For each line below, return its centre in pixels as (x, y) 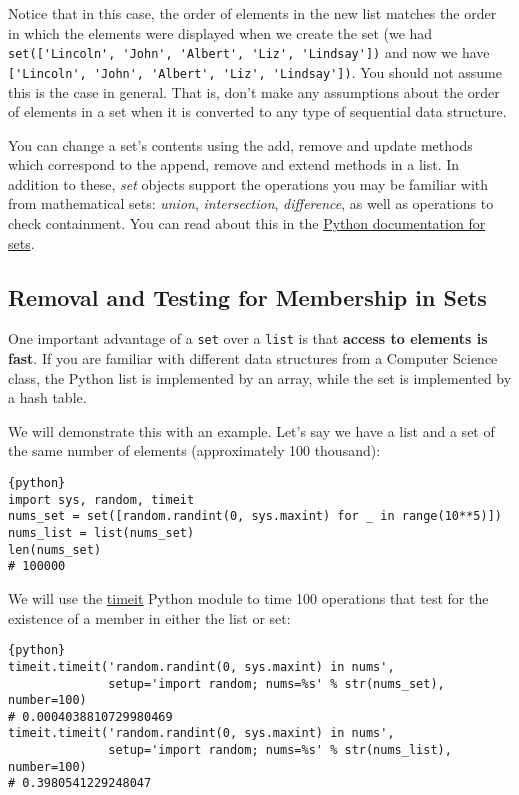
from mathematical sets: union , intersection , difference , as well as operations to (251, 203)
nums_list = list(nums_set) (101, 533)
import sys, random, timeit (101, 499)
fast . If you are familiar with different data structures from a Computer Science (253, 358)
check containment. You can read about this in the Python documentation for (247, 223)
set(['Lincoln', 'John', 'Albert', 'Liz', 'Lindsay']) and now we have (249, 52)
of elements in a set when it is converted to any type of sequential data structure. (257, 111)
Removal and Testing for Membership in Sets (247, 296)
